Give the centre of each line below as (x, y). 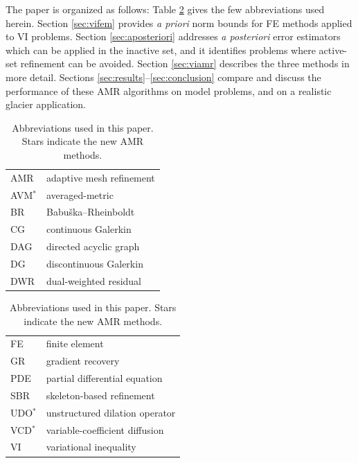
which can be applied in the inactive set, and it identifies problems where (161, 50)
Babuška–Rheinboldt (90, 212)
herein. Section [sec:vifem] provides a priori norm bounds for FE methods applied (179, 23)
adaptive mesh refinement (100, 177)
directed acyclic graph (93, 246)
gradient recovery (83, 361)
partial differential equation (104, 378)
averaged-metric (80, 194)
